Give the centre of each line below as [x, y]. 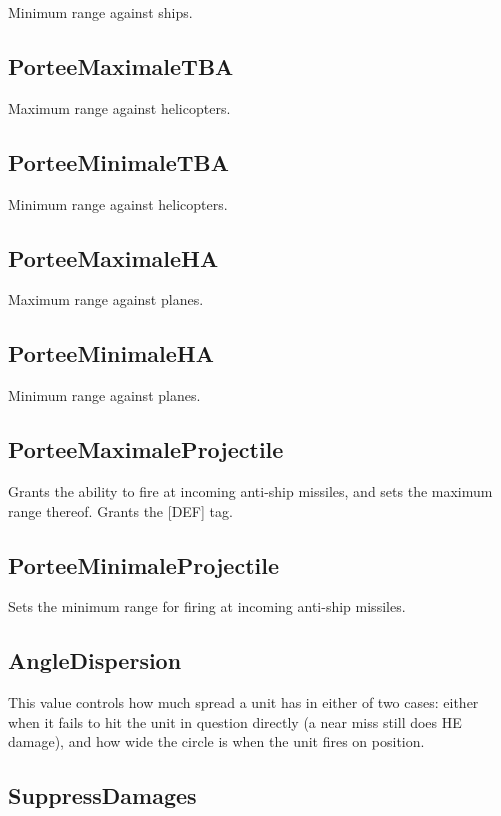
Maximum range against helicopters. [119, 107]
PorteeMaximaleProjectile [146, 449]
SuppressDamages [102, 795]
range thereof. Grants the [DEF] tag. [120, 510]
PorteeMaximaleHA [113, 257]
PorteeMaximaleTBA [121, 65]
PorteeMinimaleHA [111, 353]
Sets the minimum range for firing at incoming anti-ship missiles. [207, 606]
